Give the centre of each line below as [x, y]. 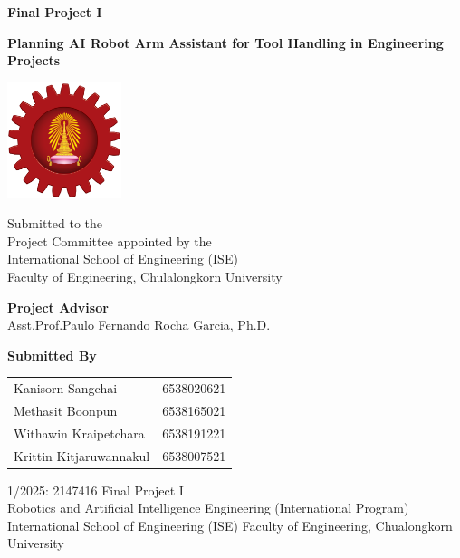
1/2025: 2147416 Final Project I [96, 490]
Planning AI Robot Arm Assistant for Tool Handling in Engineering [225, 42]
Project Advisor [58, 307]
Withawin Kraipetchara [79, 433]
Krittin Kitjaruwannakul [82, 455]
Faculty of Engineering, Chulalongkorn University [145, 276]
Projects [34, 60]
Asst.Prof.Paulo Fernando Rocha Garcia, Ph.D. [139, 325]
